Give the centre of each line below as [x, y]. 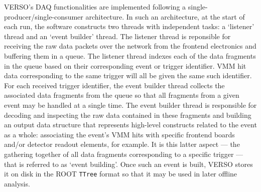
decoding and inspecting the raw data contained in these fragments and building [128, 115]
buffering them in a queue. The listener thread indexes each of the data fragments [130, 55]
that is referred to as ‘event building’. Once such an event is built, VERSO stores [128, 164]
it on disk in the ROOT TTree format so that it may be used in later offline [121, 174]
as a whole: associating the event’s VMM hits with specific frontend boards [119, 134]
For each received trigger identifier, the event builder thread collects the [114, 85]
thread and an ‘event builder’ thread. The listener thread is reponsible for [117, 36]
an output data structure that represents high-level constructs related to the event [130, 125]
